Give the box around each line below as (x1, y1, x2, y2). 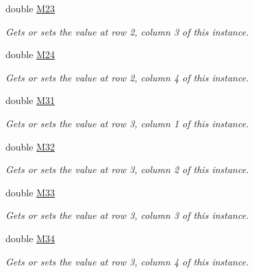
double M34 (5, 231, 55, 245)
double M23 (5, 1, 55, 15)
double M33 (5, 185, 55, 199)
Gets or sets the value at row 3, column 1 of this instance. (5, 116, 249, 130)
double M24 (5, 47, 55, 62)
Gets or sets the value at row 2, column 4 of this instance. (5, 70, 249, 84)
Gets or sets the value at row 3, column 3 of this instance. (5, 208, 249, 222)
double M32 (5, 139, 55, 153)
